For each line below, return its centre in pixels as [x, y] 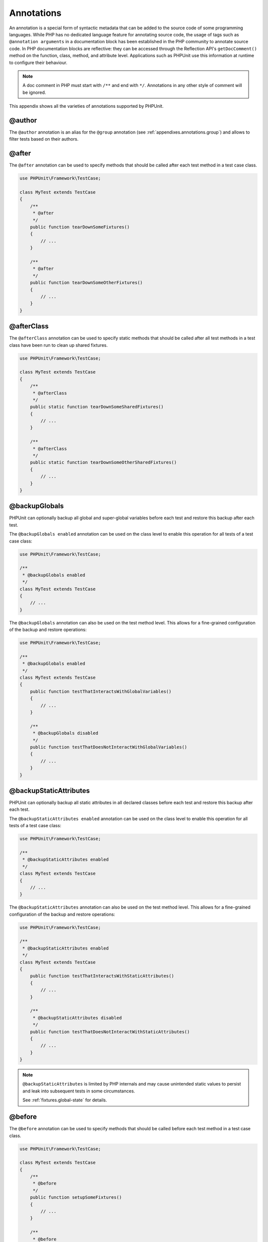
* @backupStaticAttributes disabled [77, 1018]
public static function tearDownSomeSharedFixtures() [97, 407]
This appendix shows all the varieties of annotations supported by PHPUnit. [86, 106]
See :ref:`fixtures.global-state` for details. [65, 1100]
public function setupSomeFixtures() [76, 1198]
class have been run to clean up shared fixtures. [58, 345]
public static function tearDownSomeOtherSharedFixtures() [103, 463]
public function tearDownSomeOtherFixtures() [86, 283]
